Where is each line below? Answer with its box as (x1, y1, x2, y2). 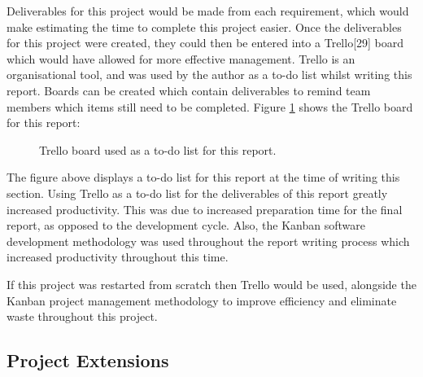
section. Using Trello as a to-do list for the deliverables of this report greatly (7, 184, 388, 201)
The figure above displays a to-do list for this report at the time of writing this (7, 169, 400, 186)
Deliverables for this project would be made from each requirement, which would (7, 2, 409, 19)
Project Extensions (7, 348, 169, 373)
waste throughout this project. (7, 308, 158, 325)
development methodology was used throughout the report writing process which (7, 232, 410, 249)
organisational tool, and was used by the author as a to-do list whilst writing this (7, 66, 412, 83)
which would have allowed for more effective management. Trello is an (7, 50, 355, 67)
